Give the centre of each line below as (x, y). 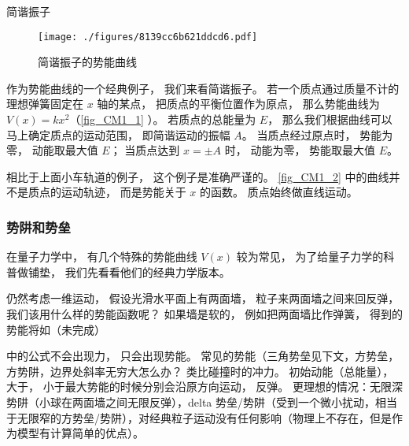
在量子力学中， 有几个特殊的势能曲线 (102, 256)
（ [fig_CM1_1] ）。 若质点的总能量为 (163, 119)
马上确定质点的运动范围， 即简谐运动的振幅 (118, 134)
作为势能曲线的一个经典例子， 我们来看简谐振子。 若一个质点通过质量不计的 (203, 88)
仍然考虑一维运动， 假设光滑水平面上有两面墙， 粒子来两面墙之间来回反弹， (203, 298)
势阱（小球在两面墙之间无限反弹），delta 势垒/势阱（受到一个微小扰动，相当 (202, 401)
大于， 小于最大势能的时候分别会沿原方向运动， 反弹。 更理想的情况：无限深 (204, 387)
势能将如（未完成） (56, 329)
